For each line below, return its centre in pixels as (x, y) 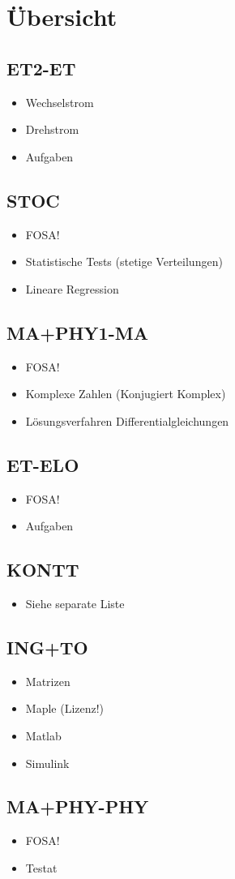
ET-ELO (43, 464)
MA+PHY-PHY (78, 806)
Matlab (43, 735)
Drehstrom (52, 129)
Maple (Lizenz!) (65, 708)
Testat (41, 867)
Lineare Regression (72, 288)
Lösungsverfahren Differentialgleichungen (127, 420)
